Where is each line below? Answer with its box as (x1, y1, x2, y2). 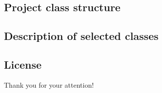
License (4, 56, 42, 72)
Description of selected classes (4, 28, 159, 43)
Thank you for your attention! (4, 79, 94, 90)
